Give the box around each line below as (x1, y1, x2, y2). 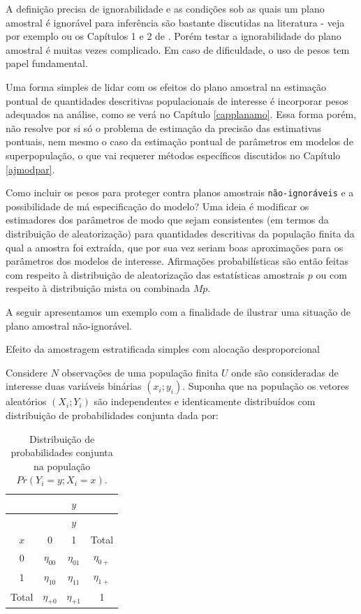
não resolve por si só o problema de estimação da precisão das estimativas (6, 120, 321, 135)
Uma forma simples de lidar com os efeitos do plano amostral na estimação (6, 79, 327, 94)
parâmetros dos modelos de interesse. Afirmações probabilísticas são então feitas (6, 254, 348, 268)
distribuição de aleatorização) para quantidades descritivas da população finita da (6, 226, 355, 240)
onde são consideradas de (231, 365, 339, 379)
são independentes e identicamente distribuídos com (94, 394, 316, 409)
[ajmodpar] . (6, 161, 55, 176)
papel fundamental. (6, 56, 88, 71)
